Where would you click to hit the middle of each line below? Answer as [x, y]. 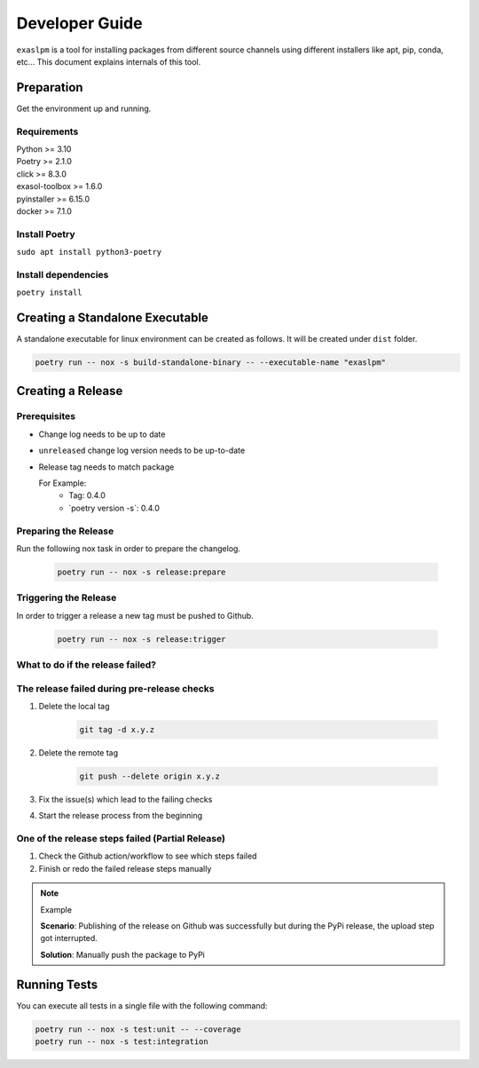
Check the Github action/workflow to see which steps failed [148, 856]
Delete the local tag [74, 706]
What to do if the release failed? [86, 665]
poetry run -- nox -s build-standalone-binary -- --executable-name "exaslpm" [210, 363]
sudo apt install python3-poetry [89, 252]
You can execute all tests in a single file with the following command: [142, 1005]
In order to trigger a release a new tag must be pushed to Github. [135, 615]
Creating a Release [70, 391]
